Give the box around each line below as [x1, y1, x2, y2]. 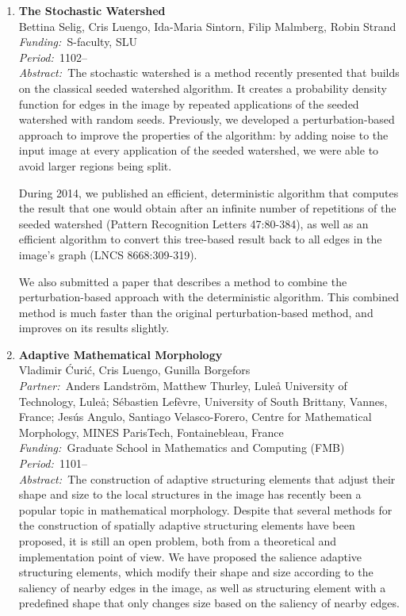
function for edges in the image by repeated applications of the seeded [18, 95, 359, 112]
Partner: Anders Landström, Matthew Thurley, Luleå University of [18, 377, 347, 394]
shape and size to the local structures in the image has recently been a [18, 486, 362, 503]
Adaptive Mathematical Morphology [18, 346, 223, 362]
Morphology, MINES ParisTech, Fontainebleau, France [18, 423, 284, 440]
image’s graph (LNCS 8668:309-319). [18, 246, 197, 262]
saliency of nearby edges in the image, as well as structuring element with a [18, 579, 386, 595]
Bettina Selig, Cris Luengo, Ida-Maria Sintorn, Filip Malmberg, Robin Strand [18, 17, 396, 34]
